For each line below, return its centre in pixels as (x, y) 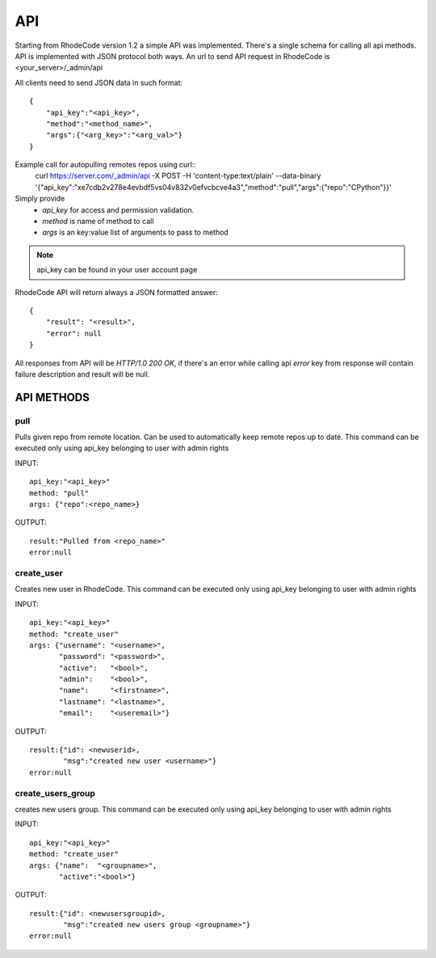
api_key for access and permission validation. (118, 209)
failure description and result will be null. (82, 374)
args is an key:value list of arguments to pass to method (136, 232)
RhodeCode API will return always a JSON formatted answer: (116, 292)
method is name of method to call (98, 222)
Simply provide (40, 199)
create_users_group (55, 793)
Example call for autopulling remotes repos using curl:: (106, 165)
